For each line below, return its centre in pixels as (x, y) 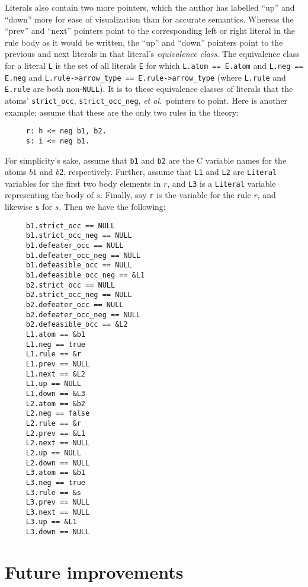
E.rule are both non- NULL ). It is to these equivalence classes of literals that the (149, 89)
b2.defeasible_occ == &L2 (77, 325)
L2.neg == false (58, 414)
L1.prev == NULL (58, 364)
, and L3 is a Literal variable (222, 183)
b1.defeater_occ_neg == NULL (83, 255)
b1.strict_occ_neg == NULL (79, 236)
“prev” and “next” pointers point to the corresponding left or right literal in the (150, 31)
